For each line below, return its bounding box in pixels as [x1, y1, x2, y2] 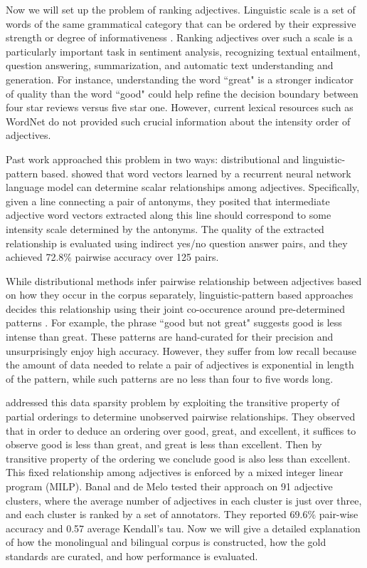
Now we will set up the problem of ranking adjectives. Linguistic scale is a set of [6, 2, 356, 16]
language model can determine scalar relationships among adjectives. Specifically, [6, 180, 360, 195]
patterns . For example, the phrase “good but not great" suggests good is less [6, 315, 342, 330]
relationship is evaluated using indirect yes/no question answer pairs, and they [6, 235, 348, 250]
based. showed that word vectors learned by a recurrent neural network [41, 165, 351, 180]
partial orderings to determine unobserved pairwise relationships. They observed [6, 409, 356, 424]
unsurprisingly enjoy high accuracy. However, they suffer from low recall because [6, 343, 356, 358]
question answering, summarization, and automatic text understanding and [6, 58, 334, 73]
